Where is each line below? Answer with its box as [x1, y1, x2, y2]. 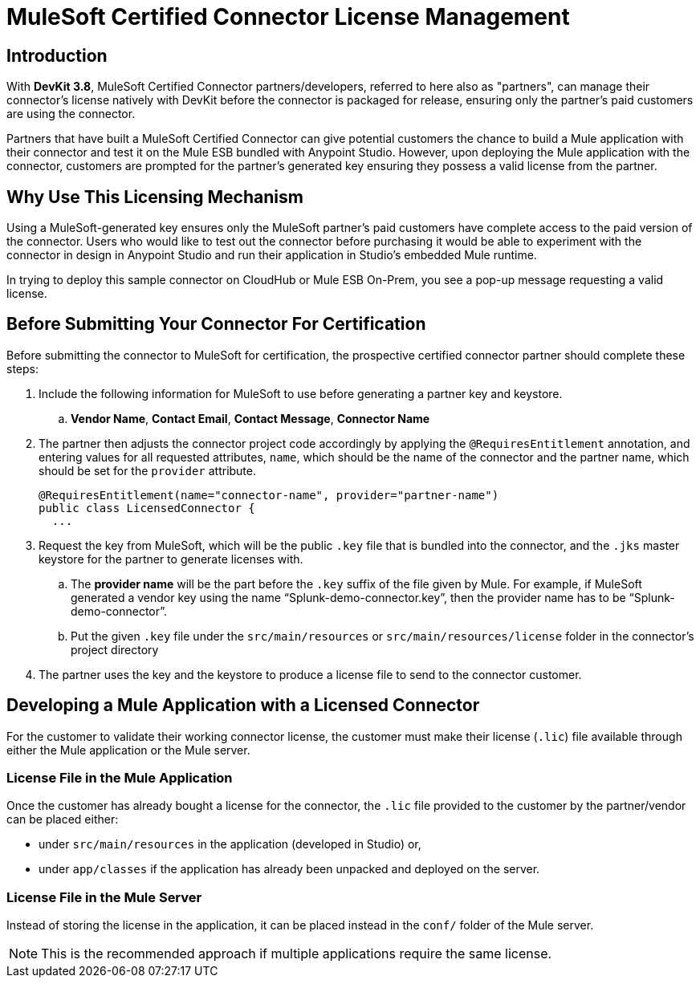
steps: [6, 361, 39, 376]
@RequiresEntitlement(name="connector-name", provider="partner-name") [39, 488, 499, 502]
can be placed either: [6, 812, 119, 827]
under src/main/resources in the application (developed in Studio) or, [39, 837, 421, 852]
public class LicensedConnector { [39, 501, 255, 514]
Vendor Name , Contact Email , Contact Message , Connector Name [71, 411, 430, 425]
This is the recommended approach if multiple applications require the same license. [41, 945, 552, 962]
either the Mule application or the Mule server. [6, 742, 250, 757]
